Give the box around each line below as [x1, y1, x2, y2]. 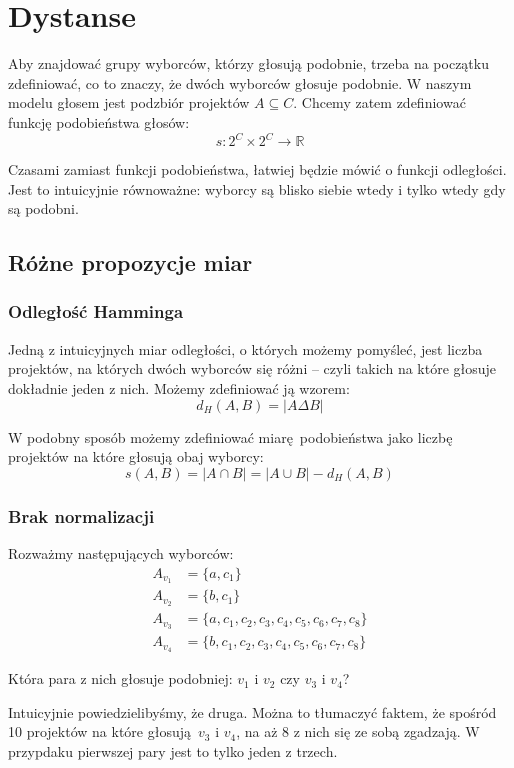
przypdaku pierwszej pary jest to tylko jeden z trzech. [8, 740, 338, 761]
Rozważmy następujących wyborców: [8, 542, 234, 563]
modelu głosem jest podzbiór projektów [8, 92, 250, 113]
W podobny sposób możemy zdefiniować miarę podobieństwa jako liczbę [8, 426, 453, 447]
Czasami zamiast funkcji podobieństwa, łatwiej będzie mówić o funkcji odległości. [8, 159, 507, 179]
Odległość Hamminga [8, 299, 184, 324]
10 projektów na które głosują [8, 721, 191, 742]
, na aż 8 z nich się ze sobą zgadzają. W [236, 721, 480, 742]
